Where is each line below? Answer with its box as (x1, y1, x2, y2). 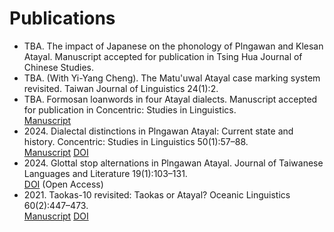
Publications (9, 7, 116, 30)
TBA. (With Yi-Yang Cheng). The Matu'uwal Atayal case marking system (23, 72, 321, 84)
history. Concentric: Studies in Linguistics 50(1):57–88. (23, 135, 249, 147)
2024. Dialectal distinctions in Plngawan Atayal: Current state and (23, 125, 294, 137)
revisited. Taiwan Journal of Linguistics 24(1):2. (23, 82, 219, 94)
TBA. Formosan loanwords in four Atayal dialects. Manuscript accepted (23, 93, 318, 105)
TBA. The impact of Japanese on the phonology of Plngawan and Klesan (23, 40, 324, 52)
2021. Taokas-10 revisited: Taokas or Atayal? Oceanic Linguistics (23, 188, 291, 201)
